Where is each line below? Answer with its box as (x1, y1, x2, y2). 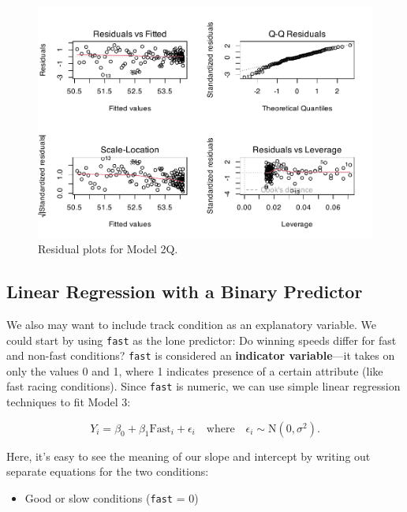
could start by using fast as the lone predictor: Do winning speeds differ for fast (6, 331, 397, 348)
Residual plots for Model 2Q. (38, 241, 178, 257)
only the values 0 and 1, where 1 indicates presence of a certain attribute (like (6, 362, 383, 379)
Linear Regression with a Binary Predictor (6, 279, 363, 304)
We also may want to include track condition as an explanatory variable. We (6, 316, 376, 332)
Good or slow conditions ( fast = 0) (24, 489, 199, 506)
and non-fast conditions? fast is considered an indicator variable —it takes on (6, 347, 395, 364)
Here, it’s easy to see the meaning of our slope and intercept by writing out (6, 447, 371, 464)
